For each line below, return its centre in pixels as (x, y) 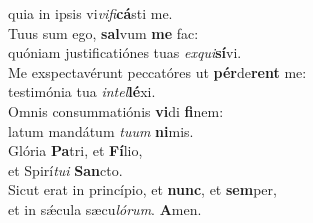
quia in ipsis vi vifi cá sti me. (90, 13)
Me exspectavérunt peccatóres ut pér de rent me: (157, 71)
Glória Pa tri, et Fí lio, (75, 150)
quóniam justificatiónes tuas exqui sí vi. (125, 52)
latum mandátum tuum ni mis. (101, 130)
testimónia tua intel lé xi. (82, 91)
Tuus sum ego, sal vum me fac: (103, 32)
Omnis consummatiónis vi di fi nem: (116, 110)
